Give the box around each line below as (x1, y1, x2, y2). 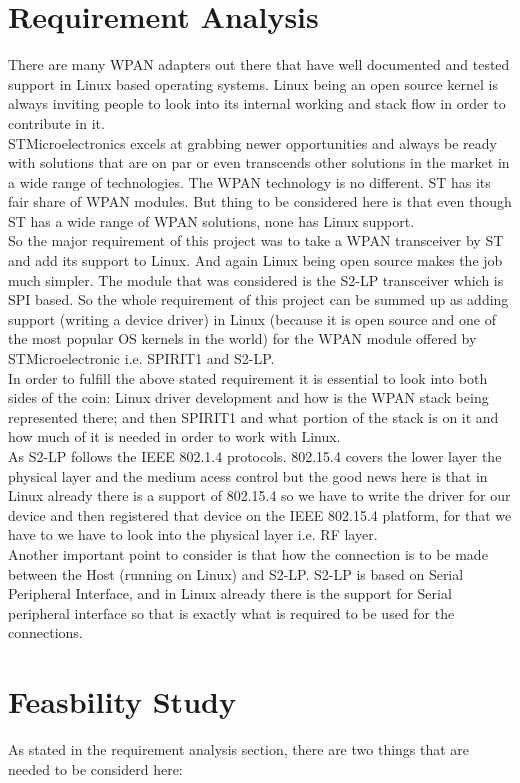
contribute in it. (8, 112, 105, 133)
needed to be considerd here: (8, 758, 183, 779)
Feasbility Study (8, 681, 236, 722)
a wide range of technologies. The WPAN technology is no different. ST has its (8, 171, 491, 192)
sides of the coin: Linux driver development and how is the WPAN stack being (8, 387, 489, 408)
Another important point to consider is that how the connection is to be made (8, 543, 488, 564)
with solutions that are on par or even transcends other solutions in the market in (8, 152, 510, 173)
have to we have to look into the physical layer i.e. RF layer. (8, 524, 378, 545)
